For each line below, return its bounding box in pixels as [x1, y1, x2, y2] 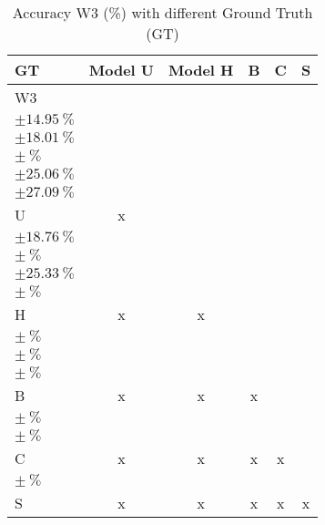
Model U [88, 59, 155, 80]
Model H [168, 59, 234, 80]
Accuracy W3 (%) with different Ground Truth [12, 2, 313, 23]
